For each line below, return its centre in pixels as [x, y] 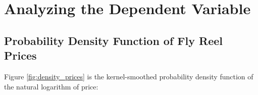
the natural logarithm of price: [51, 86]
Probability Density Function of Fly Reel [113, 40]
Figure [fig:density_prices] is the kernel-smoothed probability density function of [129, 76]
